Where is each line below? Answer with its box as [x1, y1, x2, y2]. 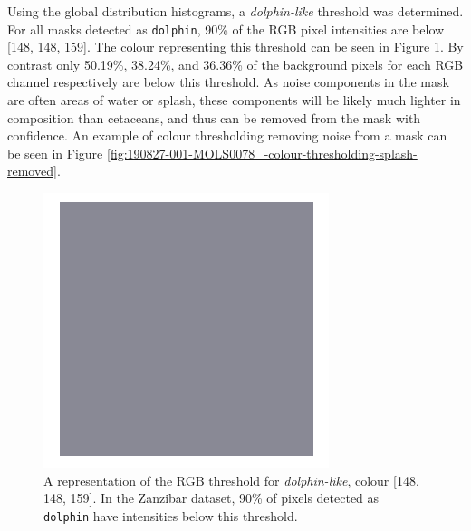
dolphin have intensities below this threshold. [43, 506, 298, 525]
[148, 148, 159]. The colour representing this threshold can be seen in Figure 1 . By [7, 37, 464, 56]
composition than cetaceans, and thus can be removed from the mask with [7, 108, 421, 127]
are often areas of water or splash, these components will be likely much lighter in [7, 91, 461, 110]
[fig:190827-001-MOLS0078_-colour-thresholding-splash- [106, 143, 418, 162]
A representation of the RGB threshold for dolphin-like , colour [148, [43, 470, 419, 489]
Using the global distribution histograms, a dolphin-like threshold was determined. [7, 2, 464, 20]
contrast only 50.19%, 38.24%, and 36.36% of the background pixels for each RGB [7, 54, 464, 73]
